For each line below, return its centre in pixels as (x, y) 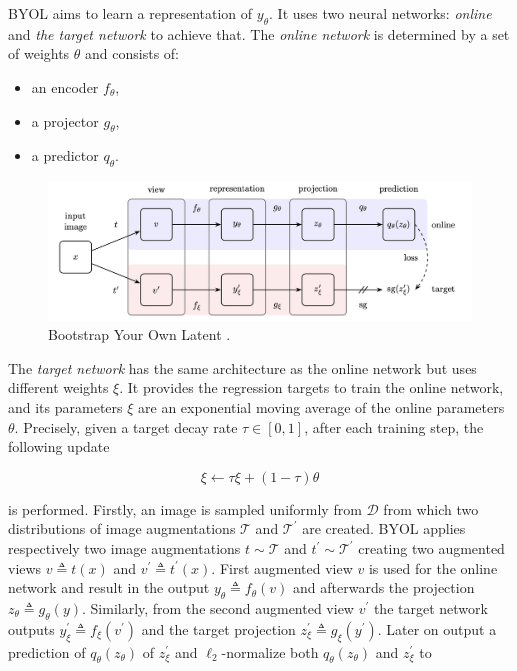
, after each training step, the (394, 426)
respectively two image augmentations (124, 548)
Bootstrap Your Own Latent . (139, 334)
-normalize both (270, 651)
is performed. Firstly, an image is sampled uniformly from (185, 508)
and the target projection (218, 628)
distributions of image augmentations (122, 528)
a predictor (65, 155)
